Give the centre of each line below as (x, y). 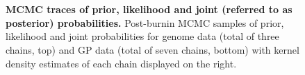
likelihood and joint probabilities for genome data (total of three (142, 36)
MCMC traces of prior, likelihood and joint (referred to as (149, 9)
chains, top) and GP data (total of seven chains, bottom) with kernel (152, 49)
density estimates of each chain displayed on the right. (121, 63)
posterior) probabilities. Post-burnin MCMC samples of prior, (145, 22)
